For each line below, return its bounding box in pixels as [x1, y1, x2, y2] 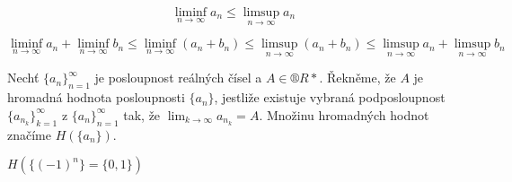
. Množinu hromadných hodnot [259, 105, 429, 124]
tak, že [123, 105, 161, 124]
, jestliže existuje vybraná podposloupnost [214, 88, 446, 107]
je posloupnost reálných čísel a [94, 68, 262, 87]
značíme [7, 125, 51, 143]
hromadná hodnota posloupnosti [7, 88, 185, 107]
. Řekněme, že [319, 68, 396, 87]
